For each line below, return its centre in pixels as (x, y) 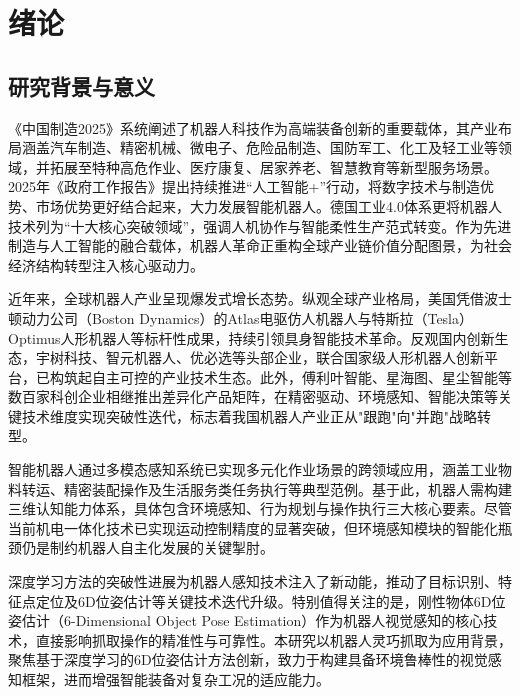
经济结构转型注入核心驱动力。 (106, 264)
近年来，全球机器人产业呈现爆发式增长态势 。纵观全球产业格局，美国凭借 (246, 298)
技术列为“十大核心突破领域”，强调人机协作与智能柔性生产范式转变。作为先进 (260, 225)
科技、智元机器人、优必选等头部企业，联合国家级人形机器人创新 (273, 357)
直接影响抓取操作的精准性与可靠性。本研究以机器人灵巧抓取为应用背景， (273, 639)
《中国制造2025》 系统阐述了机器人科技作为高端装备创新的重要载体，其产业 (253, 127)
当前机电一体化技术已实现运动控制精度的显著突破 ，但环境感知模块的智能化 (253, 527)
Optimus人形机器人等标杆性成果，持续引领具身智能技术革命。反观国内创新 (251, 337)
